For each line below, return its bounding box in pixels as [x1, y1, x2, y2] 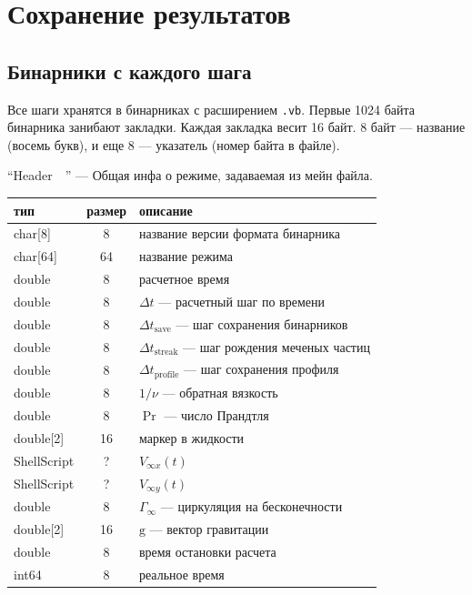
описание [138, 200, 193, 219]
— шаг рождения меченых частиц [183, 337, 370, 356]
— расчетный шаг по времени [158, 291, 326, 310]
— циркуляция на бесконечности [160, 497, 343, 516]
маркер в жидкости [138, 428, 245, 447]
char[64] [14, 247, 57, 266]
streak [154, 348, 178, 358]
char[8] [14, 224, 51, 243]
